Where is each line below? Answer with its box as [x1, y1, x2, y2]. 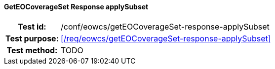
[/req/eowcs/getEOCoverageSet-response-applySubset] [60, 33, 271, 43]
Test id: [18, 21, 46, 32]
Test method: [6, 45, 58, 55]
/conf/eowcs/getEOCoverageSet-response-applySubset [60, 21, 270, 32]
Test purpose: [5, 33, 59, 43]
